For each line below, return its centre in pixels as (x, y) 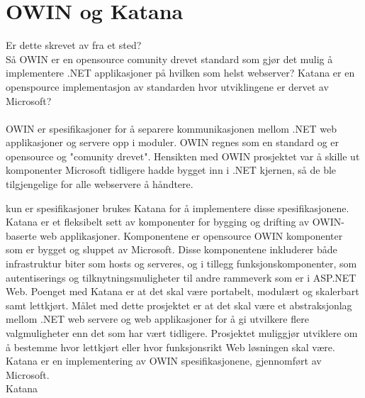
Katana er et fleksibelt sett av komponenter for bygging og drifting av (158, 222)
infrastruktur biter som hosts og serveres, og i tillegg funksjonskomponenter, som (181, 264)
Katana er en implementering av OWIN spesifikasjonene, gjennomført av (164, 361)
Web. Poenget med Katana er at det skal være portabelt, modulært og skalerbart (182, 291)
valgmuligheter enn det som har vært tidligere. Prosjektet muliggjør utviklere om (182, 333)
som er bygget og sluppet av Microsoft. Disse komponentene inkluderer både (172, 249)
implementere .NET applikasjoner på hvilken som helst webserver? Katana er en (180, 73)
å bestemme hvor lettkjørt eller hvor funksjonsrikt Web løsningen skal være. (170, 347)
